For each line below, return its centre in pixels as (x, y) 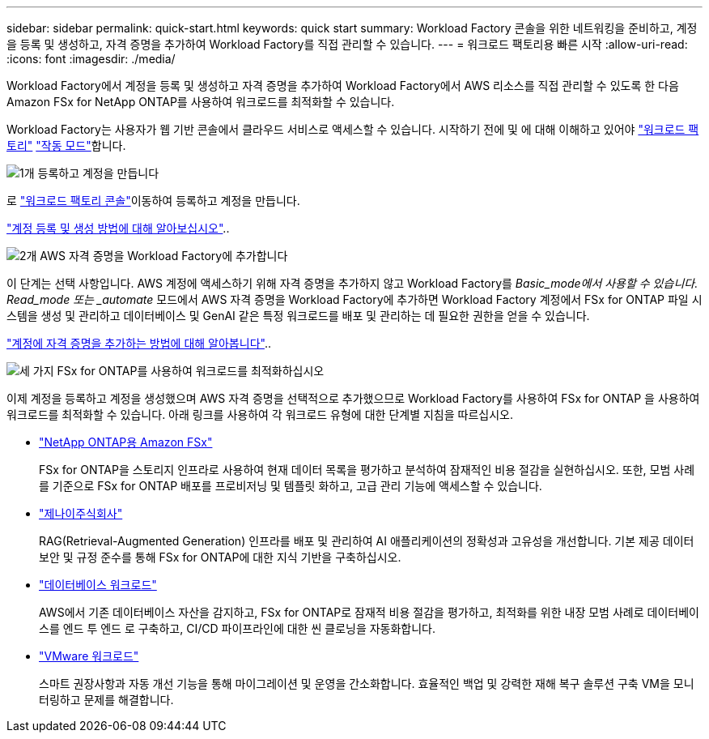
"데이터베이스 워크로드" (98, 585)
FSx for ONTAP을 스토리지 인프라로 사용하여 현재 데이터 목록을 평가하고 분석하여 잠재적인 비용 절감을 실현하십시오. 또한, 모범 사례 (367, 470)
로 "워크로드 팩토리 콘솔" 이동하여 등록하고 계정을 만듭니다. (153, 201)
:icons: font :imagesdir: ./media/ (91, 59)
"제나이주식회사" (81, 513)
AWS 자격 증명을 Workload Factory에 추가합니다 (164, 256)
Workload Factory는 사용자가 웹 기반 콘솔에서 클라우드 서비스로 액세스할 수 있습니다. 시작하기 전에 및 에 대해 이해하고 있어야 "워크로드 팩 (353, 129)
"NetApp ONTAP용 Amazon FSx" (126, 442)
